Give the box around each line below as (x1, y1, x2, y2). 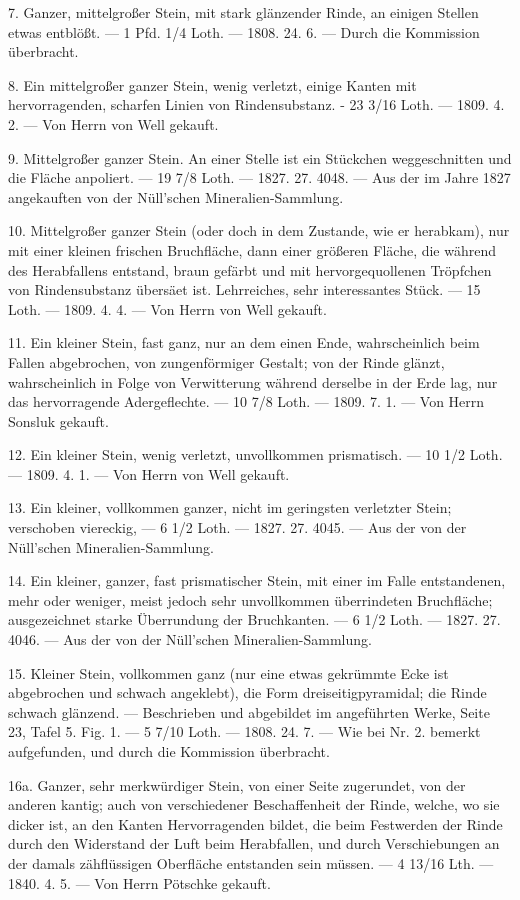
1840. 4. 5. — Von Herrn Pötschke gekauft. (8, 872, 271, 893)
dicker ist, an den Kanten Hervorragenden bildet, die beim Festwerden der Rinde (8, 813, 503, 834)
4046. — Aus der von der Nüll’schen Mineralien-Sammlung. (8, 629, 372, 650)
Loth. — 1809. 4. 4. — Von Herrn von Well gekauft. (8, 298, 327, 319)
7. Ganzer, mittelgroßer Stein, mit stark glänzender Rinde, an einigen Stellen (8, 2, 479, 22)
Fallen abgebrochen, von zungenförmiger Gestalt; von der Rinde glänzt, (8, 351, 445, 372)
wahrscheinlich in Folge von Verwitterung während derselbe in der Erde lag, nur (8, 371, 498, 392)
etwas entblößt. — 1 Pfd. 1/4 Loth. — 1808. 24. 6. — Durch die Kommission (8, 21, 480, 42)
